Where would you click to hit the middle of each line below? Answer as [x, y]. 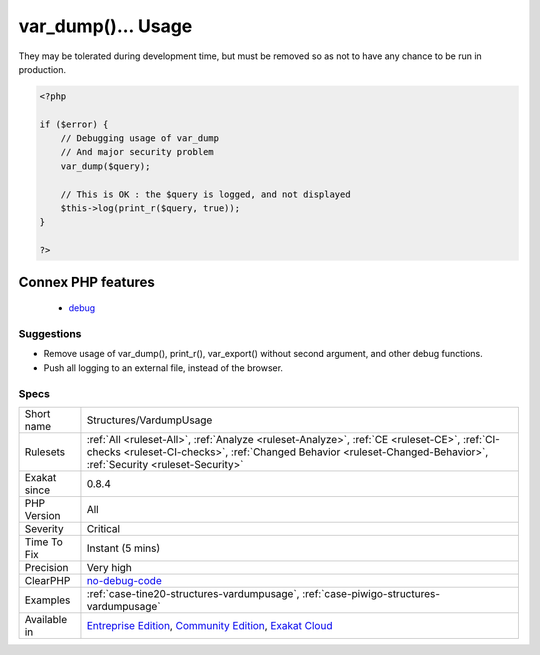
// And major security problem [137, 152]
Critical [103, 528]
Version [42, 515]
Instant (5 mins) [123, 548]
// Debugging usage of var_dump [140, 138]
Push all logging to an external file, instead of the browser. [163, 367]
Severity [44, 528]
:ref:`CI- [481, 439]
